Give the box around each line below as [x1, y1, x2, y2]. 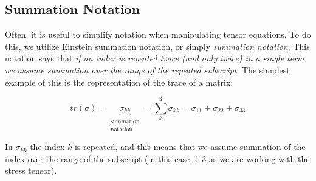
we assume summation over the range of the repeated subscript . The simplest [5, 63, 290, 76]
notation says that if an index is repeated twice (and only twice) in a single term [5, 52, 304, 64]
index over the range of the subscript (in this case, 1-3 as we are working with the [5, 152, 310, 165]
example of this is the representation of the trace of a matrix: [5, 75, 233, 88]
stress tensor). [5, 164, 57, 177]
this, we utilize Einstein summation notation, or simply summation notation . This [5, 39, 310, 52]
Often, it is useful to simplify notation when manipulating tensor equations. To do [5, 28, 311, 41]
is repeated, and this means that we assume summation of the [74, 140, 306, 153]
